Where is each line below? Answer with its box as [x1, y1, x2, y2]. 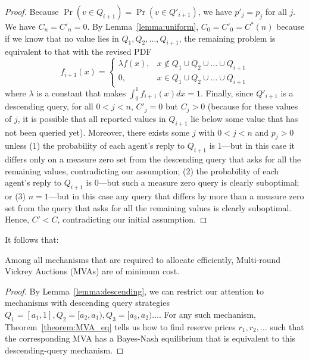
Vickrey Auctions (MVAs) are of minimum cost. [5, 265, 180, 277]
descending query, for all [5, 100, 93, 112]
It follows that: [5, 233, 59, 246]
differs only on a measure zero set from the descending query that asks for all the [5, 153, 301, 165]
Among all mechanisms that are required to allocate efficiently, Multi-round [5, 253, 281, 265]
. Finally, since [201, 86, 254, 99]
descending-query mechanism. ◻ [5, 344, 124, 356]
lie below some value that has [191, 112, 298, 124]
